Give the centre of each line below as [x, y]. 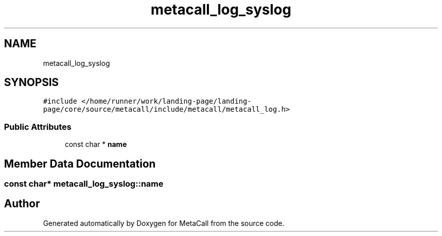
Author [22, 204]
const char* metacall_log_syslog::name [84, 184]
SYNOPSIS [32, 83]
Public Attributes [38, 127]
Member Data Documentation [80, 164]
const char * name [96, 144]
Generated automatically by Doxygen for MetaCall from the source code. [164, 223]
